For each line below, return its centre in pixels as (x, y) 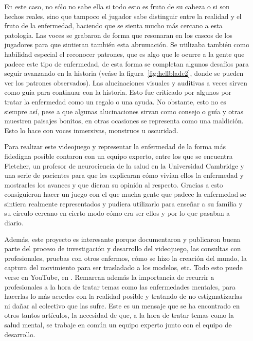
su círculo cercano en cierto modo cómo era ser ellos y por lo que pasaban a (117, 213)
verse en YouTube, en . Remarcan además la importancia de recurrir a (109, 277)
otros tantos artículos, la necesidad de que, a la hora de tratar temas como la (119, 315)
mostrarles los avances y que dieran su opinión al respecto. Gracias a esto (114, 184)
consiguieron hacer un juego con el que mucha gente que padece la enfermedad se (125, 194)
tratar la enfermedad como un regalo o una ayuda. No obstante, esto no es (115, 101)
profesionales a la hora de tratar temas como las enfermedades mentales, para (120, 286)
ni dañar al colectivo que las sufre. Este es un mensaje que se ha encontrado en (122, 305)
